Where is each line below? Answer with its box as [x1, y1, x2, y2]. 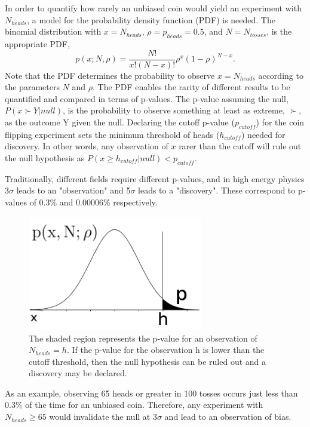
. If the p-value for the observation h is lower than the [66, 343, 265, 356]
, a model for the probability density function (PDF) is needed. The [27, 13, 275, 26]
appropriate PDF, [5, 37, 70, 50]
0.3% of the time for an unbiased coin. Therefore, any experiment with [5, 398, 263, 411]
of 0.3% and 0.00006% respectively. [29, 195, 158, 208]
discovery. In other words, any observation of [5, 140, 168, 152]
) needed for [241, 128, 286, 140]
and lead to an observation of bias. [164, 410, 291, 423]
